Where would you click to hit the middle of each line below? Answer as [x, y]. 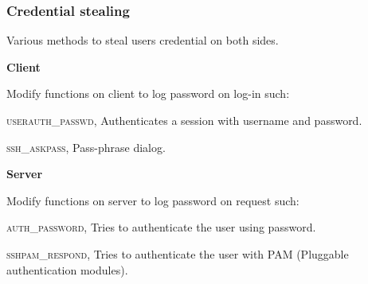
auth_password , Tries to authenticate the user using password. [161, 227]
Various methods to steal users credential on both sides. [143, 40]
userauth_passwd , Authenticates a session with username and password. [184, 120]
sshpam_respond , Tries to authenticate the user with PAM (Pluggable [178, 253]
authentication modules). [67, 269]
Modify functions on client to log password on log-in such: [148, 93]
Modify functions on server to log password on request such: [153, 200]
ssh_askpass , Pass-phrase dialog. [86, 147]
